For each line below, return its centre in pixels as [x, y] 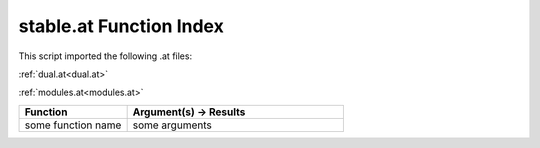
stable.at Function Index [121, 26]
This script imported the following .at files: [105, 56]
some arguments [172, 125]
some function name [73, 125]
